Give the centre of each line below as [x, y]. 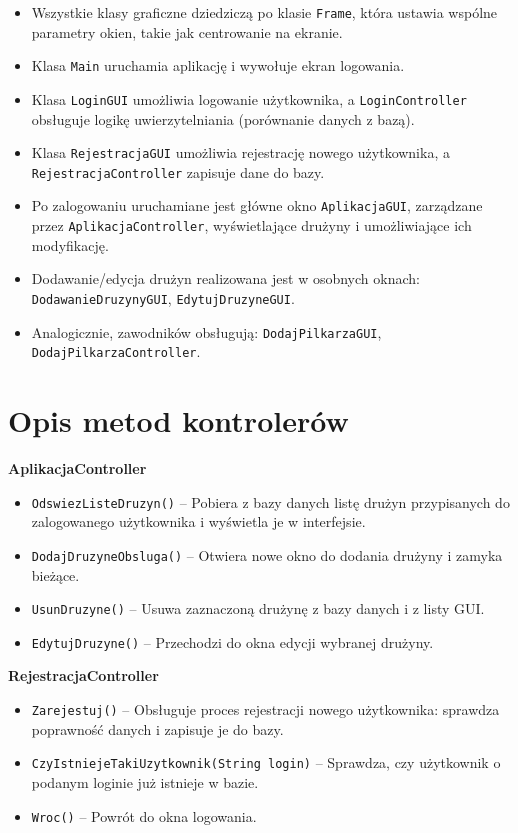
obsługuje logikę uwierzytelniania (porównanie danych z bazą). [223, 118]
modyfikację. [70, 244]
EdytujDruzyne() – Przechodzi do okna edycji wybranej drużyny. [232, 641]
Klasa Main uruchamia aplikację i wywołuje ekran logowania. [218, 65]
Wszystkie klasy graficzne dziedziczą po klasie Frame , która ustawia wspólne [264, 12]
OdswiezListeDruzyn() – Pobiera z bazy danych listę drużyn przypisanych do [270, 501]
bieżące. [55, 574]
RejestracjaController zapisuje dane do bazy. [178, 171]
